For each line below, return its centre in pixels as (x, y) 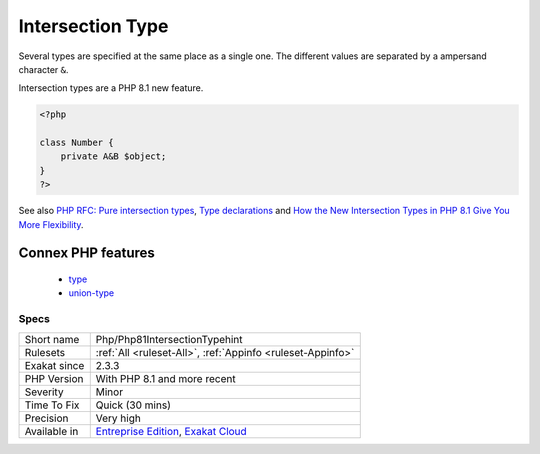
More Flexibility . (51, 224)
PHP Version (54, 378)
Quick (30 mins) (133, 405)
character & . (43, 69)
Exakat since (54, 365)
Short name (52, 339)
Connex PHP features (86, 253)
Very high (118, 418)
